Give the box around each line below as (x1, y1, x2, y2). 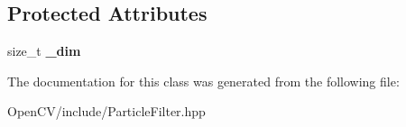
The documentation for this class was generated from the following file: (7, 71, 400, 90)
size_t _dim (7, 41, 81, 60)
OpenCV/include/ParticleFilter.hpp (7, 102, 206, 121)
